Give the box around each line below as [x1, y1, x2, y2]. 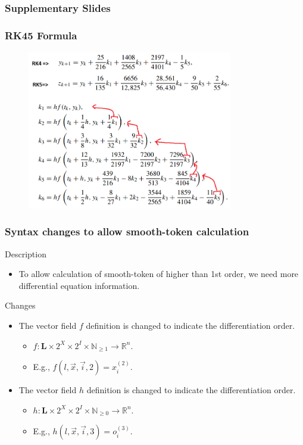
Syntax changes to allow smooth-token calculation [5, 224, 249, 239]
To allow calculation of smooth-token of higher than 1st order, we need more [18, 267, 299, 280]
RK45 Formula [5, 27, 77, 42]
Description [5, 247, 46, 260]
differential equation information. [18, 279, 140, 291]
